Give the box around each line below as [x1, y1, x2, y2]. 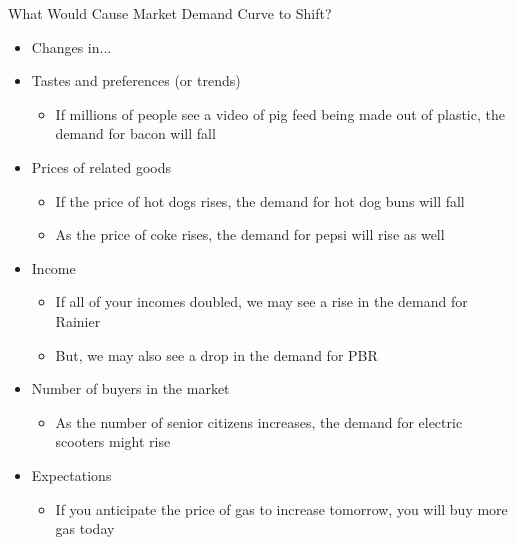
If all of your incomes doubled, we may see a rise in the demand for [55, 291, 468, 312]
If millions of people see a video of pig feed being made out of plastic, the [55, 103, 505, 124]
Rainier [55, 310, 101, 331]
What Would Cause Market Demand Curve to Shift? [8, 3, 332, 23]
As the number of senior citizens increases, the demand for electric [55, 411, 463, 432]
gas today [55, 518, 115, 539]
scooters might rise [55, 431, 171, 452]
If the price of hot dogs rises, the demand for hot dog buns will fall [55, 190, 465, 211]
